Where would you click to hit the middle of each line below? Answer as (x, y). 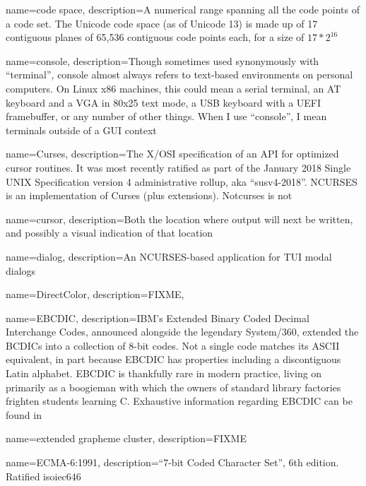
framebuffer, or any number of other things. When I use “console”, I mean (166, 116)
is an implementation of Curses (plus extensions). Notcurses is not (149, 195)
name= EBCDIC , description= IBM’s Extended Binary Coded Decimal (158, 318)
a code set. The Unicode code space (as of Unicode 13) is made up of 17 (162, 23)
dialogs (21, 270)
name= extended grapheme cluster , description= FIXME (126, 438)
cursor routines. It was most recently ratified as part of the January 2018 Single (178, 167)
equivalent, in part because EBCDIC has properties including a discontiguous (173, 359)
